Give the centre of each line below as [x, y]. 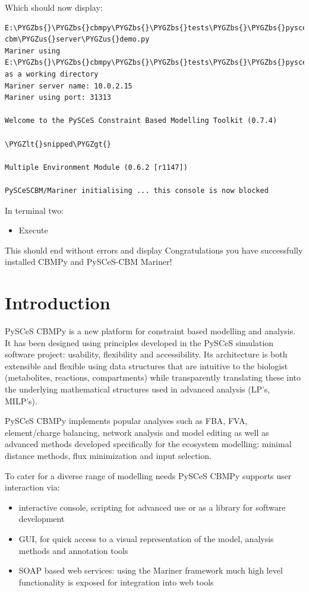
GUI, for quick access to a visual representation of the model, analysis [146, 538]
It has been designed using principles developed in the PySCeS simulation [139, 342]
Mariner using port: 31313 [58, 98]
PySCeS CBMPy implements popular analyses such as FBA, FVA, [126, 421]
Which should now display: [54, 7]
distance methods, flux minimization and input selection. [108, 455]
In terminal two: [34, 210]
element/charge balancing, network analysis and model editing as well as [137, 432]
